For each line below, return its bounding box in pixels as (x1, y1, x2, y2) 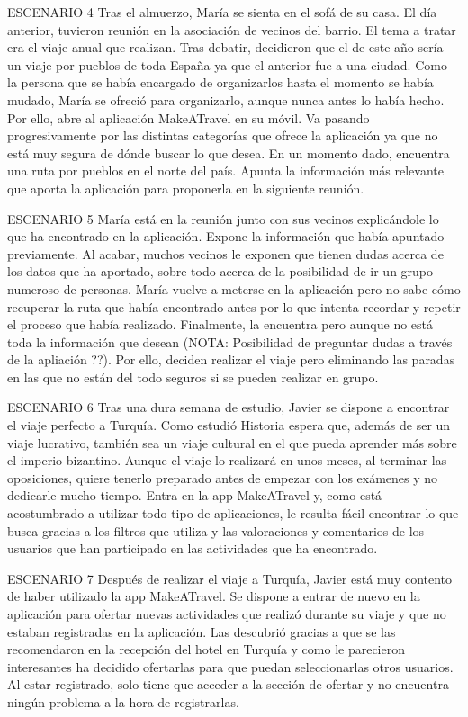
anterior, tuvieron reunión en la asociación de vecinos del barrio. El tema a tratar (7, 20, 456, 39)
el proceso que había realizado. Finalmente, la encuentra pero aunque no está (7, 315, 434, 334)
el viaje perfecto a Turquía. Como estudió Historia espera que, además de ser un (7, 416, 451, 435)
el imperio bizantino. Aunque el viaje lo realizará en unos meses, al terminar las (7, 451, 447, 470)
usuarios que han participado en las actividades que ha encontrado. (7, 539, 378, 558)
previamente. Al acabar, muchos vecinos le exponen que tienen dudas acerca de (7, 244, 444, 263)
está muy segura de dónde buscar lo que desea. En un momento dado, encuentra (7, 143, 450, 162)
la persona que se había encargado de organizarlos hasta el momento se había (7, 73, 434, 92)
